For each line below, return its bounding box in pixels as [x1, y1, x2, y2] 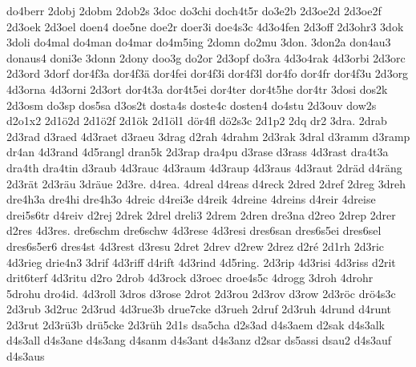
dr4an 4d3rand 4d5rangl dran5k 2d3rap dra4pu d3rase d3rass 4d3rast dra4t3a [6, 143, 389, 160]
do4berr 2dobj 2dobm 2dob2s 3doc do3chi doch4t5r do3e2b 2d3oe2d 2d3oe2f [6, 2, 382, 18]
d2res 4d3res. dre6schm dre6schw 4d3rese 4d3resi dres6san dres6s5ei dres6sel [6, 222, 382, 239]
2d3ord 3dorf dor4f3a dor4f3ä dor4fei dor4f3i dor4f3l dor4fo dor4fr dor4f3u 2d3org [6, 65, 409, 82]
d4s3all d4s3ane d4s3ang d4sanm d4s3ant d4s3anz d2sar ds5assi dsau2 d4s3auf [6, 332, 392, 349]
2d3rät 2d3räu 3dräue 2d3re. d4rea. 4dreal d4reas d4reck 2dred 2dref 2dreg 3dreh [6, 175, 406, 192]
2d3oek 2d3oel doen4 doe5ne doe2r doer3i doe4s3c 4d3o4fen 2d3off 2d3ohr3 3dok [6, 18, 404, 34]
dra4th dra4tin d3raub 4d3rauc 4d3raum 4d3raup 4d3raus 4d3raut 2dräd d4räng [6, 159, 402, 175]
